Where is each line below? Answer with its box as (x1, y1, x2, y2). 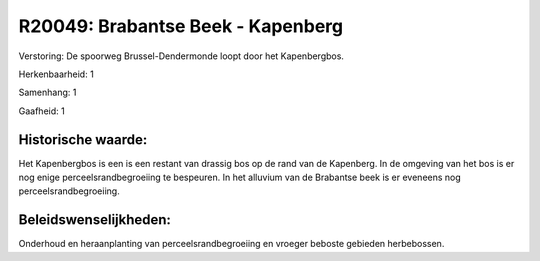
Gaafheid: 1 (18, 105, 65, 117)
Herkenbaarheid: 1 (18, 68, 94, 80)
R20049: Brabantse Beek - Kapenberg (18, 15, 344, 37)
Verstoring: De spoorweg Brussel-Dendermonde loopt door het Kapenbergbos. (18, 50, 345, 62)
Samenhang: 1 (18, 86, 77, 99)
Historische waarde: (18, 131, 148, 148)
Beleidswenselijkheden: (18, 211, 172, 229)
